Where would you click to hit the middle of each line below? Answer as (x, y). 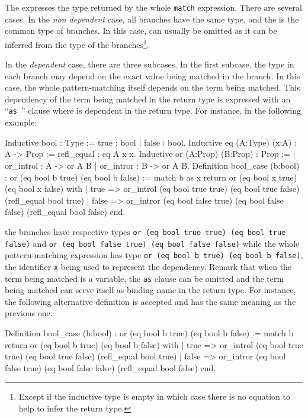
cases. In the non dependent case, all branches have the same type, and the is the (152, 19)
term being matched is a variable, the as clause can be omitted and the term (145, 278)
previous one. (29, 313)
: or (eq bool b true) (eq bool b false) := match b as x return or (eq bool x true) (151, 177)
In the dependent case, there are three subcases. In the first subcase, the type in (150, 64)
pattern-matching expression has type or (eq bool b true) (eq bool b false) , (154, 255)
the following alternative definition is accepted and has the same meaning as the (150, 301)
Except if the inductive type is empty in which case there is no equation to (154, 396)
